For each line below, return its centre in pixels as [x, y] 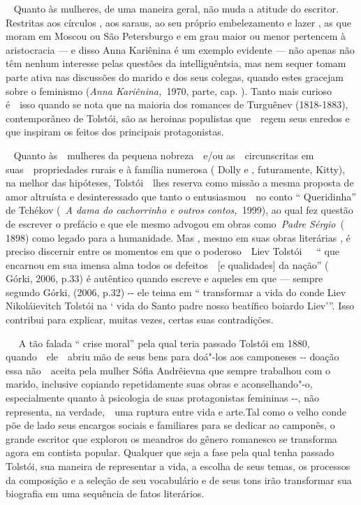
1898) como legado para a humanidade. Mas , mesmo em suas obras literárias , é [178, 237]
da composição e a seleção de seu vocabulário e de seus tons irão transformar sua [179, 480]
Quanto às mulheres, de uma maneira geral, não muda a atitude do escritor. [176, 8]
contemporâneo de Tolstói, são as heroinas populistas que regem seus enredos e [178, 118]
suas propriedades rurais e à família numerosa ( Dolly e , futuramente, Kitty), [176, 169]
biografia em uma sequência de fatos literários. [105, 493]
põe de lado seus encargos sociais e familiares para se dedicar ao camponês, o [170, 425]
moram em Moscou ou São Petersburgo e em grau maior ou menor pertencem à [176, 36]
